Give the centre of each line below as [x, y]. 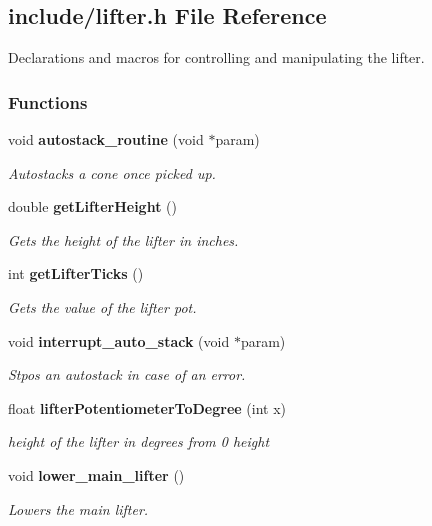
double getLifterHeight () [92, 206]
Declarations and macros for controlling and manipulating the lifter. [216, 57]
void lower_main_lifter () [96, 474]
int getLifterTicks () [76, 273]
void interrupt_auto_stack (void [119, 340]
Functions [48, 101]
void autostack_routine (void [106, 139]
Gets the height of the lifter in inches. [123, 239]
